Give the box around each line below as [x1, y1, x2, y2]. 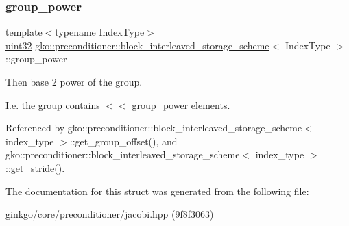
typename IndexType [55, 25, 145, 39]
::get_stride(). [5, 160, 65, 175]
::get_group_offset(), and [69, 134, 178, 148]
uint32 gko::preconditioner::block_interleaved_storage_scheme [5, 38, 269, 52]
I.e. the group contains [5, 97, 100, 112]
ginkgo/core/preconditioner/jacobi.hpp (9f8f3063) [5, 207, 214, 221]
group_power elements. [132, 97, 230, 112]
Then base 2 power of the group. [5, 75, 143, 88]
